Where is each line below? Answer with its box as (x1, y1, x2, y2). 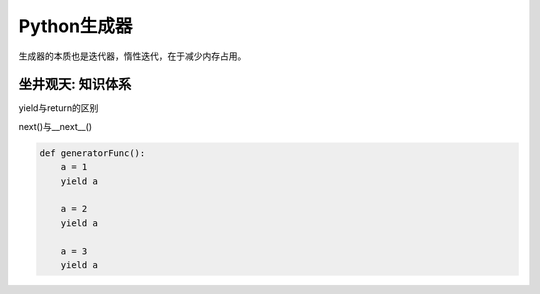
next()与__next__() (18, 120, 93, 132)
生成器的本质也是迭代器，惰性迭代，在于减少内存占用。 (18, 50, 247, 62)
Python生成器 (18, 15, 133, 37)
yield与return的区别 (18, 102, 99, 114)
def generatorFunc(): (39, 147, 146, 159)
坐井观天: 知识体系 (18, 76, 132, 93)
